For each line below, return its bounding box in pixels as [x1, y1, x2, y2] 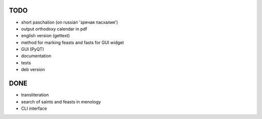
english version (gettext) [21, 33, 70, 39]
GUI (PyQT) [21, 46, 44, 52]
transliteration [21, 92, 49, 98]
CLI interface [21, 105, 47, 111]
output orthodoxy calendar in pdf [21, 26, 87, 31]
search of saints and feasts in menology [21, 99, 101, 104]
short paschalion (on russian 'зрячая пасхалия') [21, 19, 118, 25]
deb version [21, 67, 45, 73]
